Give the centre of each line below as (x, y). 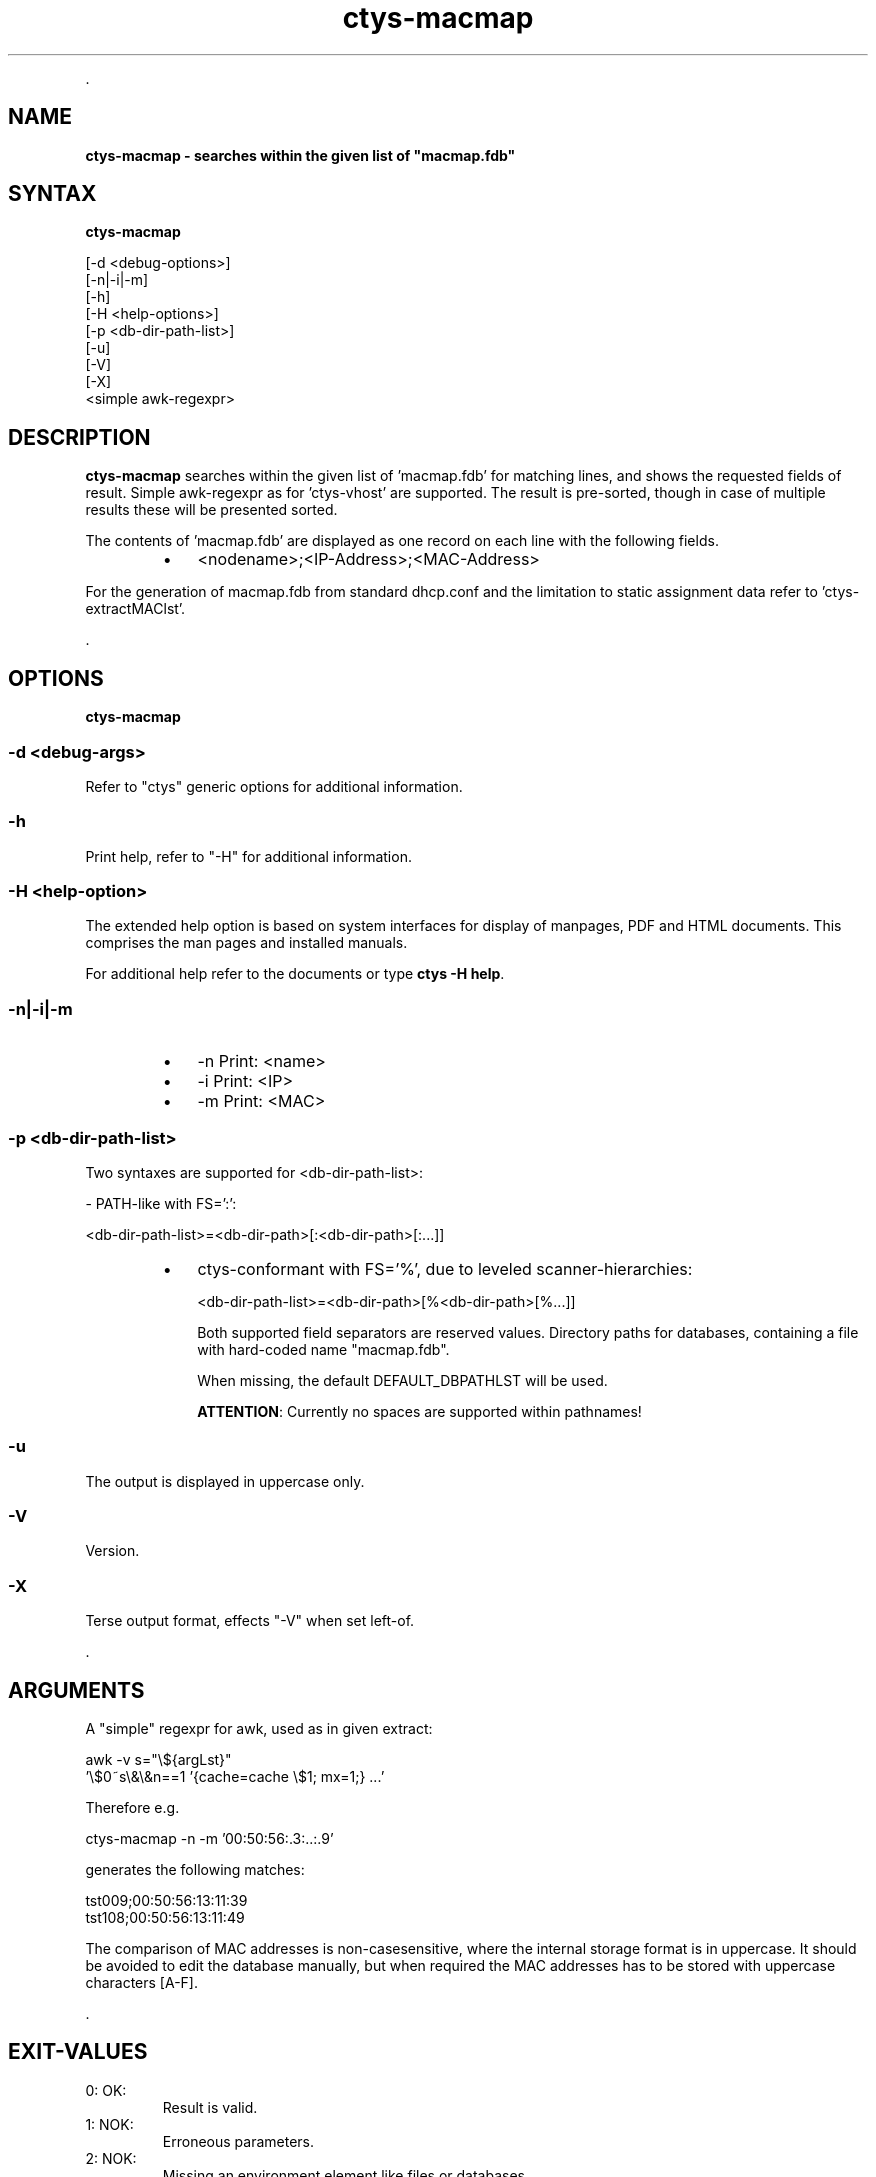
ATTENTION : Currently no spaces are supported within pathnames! (419, 1411)
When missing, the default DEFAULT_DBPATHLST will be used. (402, 1380)
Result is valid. (210, 2107)
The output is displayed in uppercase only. (225, 1481)
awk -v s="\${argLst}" (158, 1759)
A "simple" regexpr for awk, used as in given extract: (259, 1728)
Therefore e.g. (132, 1807)
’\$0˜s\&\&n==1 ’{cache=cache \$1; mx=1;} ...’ (235, 1776)
